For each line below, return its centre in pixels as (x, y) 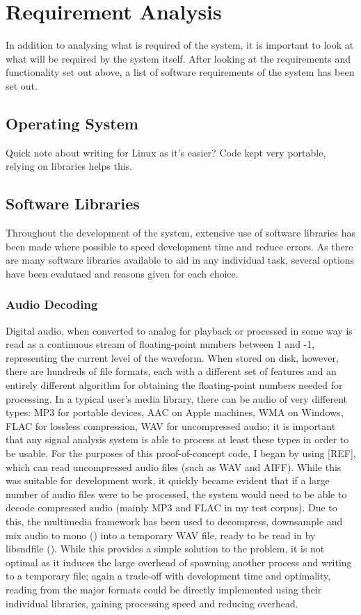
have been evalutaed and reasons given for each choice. (122, 273)
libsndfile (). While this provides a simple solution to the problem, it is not (165, 549)
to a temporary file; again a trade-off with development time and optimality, (168, 576)
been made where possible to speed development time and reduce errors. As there (179, 246)
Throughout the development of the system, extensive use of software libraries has (181, 233)
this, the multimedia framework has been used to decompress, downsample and (174, 521)
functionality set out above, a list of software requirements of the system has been (180, 72)
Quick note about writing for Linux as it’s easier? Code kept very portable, (166, 152)
